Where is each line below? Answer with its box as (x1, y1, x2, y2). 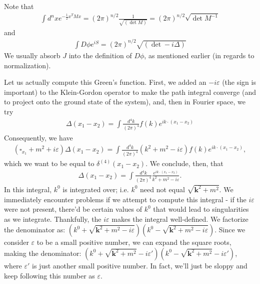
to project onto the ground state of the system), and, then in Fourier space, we (4, 96, 245, 107)
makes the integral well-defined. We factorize (111, 213, 248, 224)
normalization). (4, 60, 51, 70)
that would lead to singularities (153, 204, 249, 214)
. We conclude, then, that (145, 158, 223, 169)
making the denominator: (4, 247, 81, 258)
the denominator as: (4, 224, 65, 235)
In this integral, (4, 184, 52, 194)
